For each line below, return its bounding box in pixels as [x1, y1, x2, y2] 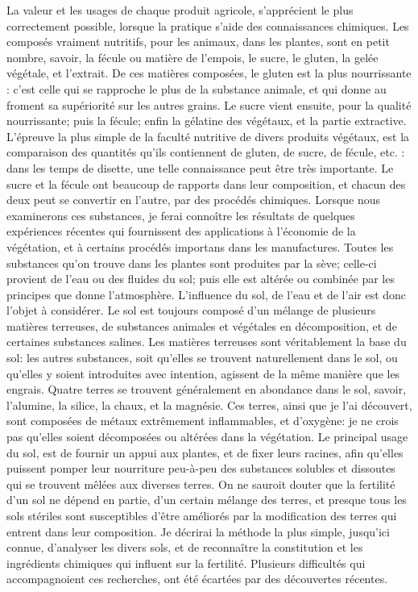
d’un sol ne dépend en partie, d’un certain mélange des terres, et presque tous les [6, 491, 407, 508]
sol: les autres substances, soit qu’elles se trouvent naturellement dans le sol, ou [6, 349, 398, 366]
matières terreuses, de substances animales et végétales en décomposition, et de [6, 317, 397, 334]
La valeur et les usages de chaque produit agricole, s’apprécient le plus [6, 2, 354, 18]
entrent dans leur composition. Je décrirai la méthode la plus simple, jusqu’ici [6, 523, 390, 540]
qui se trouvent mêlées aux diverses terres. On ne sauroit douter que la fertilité [6, 475, 395, 492]
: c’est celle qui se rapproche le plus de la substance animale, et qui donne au [6, 80, 387, 97]
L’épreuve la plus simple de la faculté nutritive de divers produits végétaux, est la [6, 127, 410, 144]
